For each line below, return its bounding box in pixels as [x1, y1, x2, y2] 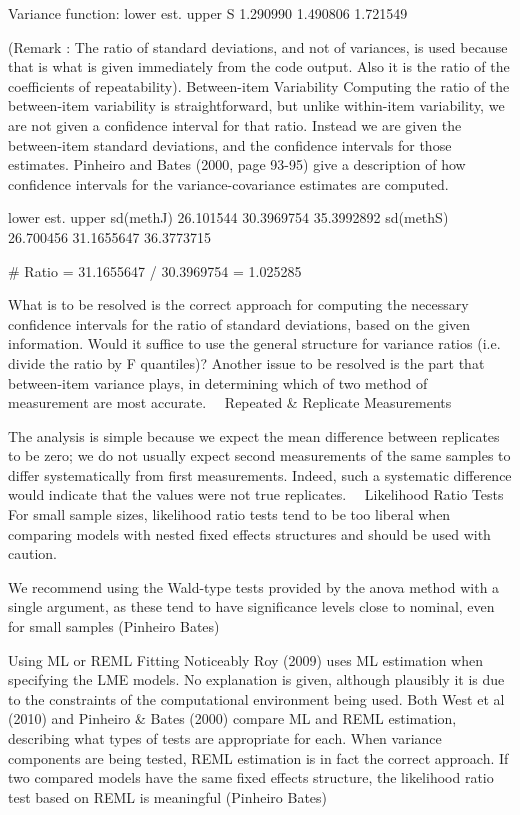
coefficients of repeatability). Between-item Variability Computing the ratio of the [8, 75, 510, 96]
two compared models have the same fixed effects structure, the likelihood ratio [8, 767, 494, 788]
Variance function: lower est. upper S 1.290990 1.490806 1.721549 [8, 3, 408, 23]
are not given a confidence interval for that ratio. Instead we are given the [8, 114, 462, 135]
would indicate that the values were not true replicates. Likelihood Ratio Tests [8, 484, 504, 505]
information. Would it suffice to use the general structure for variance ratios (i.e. [8, 333, 501, 354]
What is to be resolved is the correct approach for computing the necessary [8, 294, 469, 315]
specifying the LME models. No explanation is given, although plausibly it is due [8, 669, 505, 690]
